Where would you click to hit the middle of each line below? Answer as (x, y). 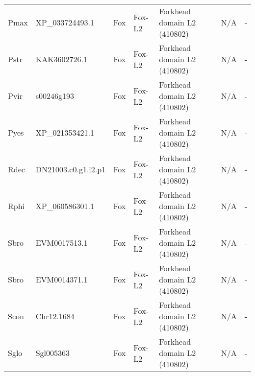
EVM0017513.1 (62, 243)
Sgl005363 (53, 353)
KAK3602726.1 (62, 59)
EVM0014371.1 (62, 279)
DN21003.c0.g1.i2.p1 (71, 169)
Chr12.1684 (55, 316)
